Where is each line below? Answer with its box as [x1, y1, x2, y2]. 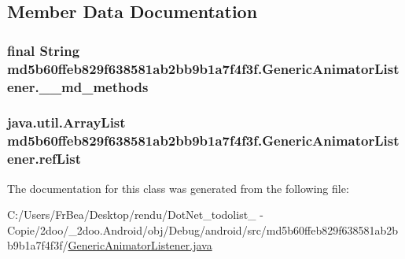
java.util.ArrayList [7, 113, 126, 132]
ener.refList [7, 149, 82, 168]
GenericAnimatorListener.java [68, 237, 212, 253]
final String [7, 40, 80, 60]
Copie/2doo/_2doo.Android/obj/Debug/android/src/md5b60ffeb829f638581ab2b [7, 221, 399, 238]
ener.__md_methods [7, 76, 149, 96]
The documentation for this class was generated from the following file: [7, 179, 349, 196]
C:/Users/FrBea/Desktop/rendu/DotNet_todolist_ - [7, 206, 263, 223]
